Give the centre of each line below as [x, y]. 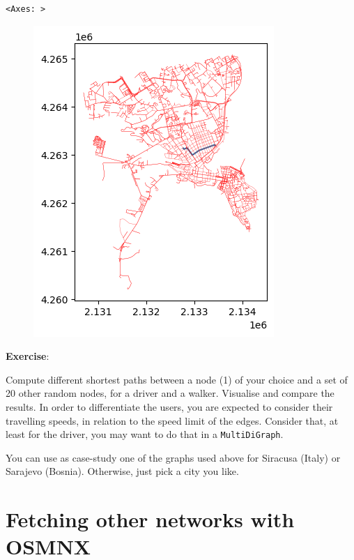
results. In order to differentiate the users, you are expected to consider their [169, 406]
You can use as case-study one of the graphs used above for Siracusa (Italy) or [173, 457]
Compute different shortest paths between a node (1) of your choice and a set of [177, 379]
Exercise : [28, 356]
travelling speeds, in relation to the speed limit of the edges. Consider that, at [172, 420]
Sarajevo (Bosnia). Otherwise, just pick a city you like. [122, 471]
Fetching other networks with [150, 519]
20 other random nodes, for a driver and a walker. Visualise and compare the [170, 393]
